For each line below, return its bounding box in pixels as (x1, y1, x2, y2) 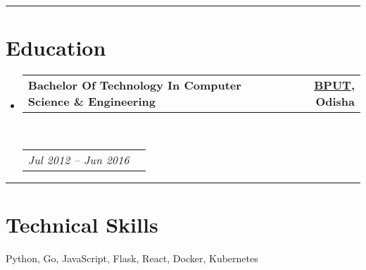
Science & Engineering (27, 93, 156, 110)
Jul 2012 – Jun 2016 (27, 151, 130, 168)
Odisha (315, 93, 355, 110)
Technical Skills (6, 209, 158, 238)
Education (6, 33, 106, 62)
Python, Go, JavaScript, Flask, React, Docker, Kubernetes (6, 250, 258, 265)
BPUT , (314, 77, 355, 94)
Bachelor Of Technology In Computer (27, 77, 241, 94)
